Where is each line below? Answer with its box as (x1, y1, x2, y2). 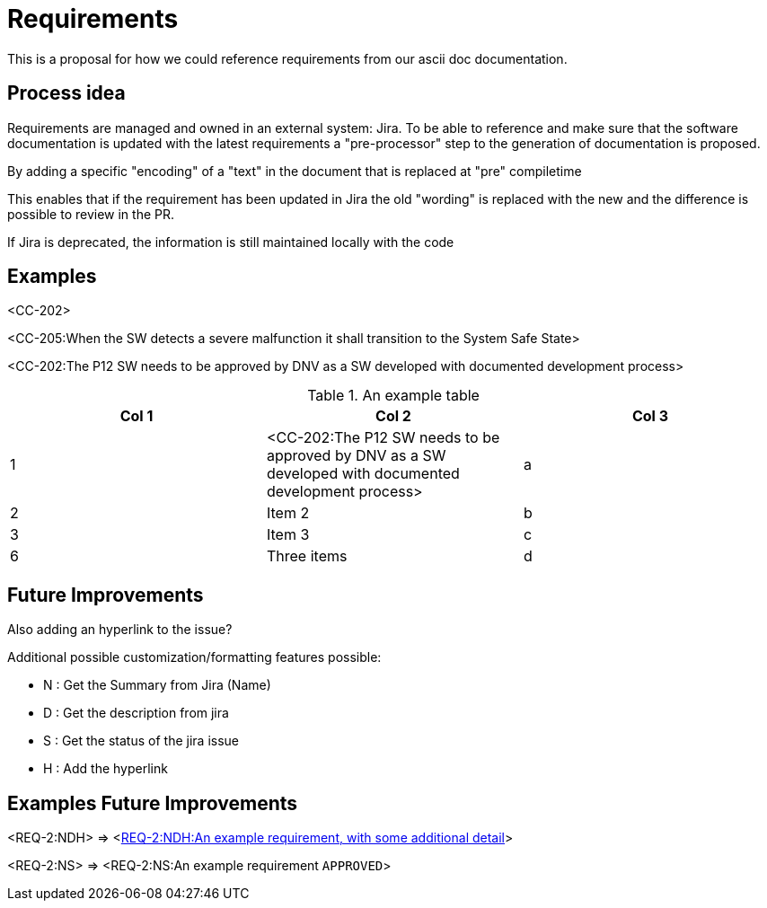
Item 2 (266, 504, 310, 523)
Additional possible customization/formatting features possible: (7, 649, 382, 666)
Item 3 (266, 525, 310, 544)
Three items (266, 547, 348, 566)
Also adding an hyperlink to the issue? (7, 621, 233, 638)
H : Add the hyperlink (43, 761, 168, 777)
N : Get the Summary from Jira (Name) (43, 677, 271, 693)
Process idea (7, 82, 126, 105)
